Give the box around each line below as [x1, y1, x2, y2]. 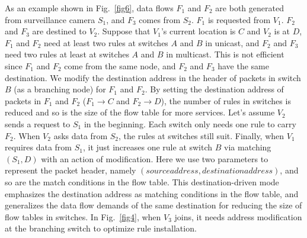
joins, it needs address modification [174, 210, 302, 223]
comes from [139, 13, 181, 25]
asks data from [53, 129, 108, 141]
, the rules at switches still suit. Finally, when [119, 129, 284, 141]
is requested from [207, 13, 271, 25]
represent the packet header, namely [5, 164, 136, 176]
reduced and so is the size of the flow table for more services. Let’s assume [5, 106, 275, 118]
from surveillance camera [5, 13, 95, 25]
